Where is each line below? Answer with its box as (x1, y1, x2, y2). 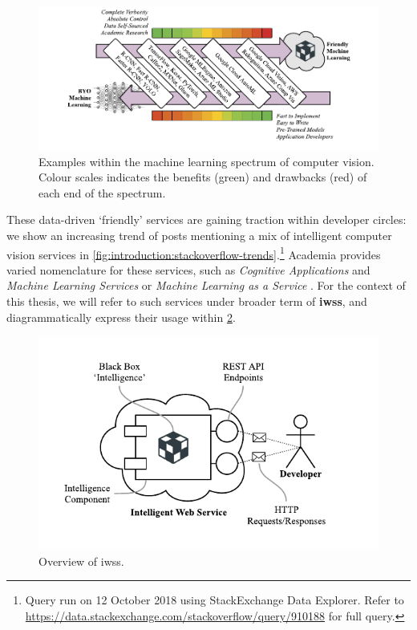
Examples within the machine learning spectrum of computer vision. (38, 152, 374, 169)
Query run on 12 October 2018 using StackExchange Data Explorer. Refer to (25, 591, 404, 608)
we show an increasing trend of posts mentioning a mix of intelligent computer (6, 227, 392, 244)
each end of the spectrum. (38, 184, 166, 201)
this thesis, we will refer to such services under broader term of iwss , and (6, 293, 367, 310)
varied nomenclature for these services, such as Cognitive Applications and (6, 261, 370, 278)
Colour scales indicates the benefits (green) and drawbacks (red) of (38, 169, 367, 185)
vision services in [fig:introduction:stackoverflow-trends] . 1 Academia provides (6, 243, 381, 262)
